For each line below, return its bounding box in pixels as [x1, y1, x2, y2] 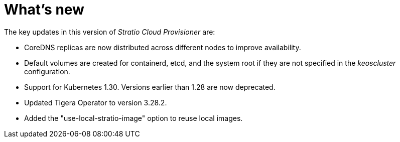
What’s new [4, 1, 84, 18]
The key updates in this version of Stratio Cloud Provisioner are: [4, 27, 215, 36]
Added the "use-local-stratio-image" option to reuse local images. [24, 113, 243, 122]
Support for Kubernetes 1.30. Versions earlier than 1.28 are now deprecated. [24, 82, 276, 91]
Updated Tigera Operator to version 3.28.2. [24, 98, 167, 107]
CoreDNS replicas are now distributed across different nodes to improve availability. [24, 43, 301, 52]
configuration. [24, 67, 70, 76]
